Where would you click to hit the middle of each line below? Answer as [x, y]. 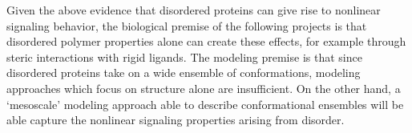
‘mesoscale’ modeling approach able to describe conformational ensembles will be [205, 104]
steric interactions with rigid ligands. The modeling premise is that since [184, 56]
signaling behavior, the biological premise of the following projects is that [187, 25]
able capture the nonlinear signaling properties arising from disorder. [176, 120]
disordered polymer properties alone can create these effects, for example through [206, 41]
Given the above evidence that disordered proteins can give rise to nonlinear [194, 10]
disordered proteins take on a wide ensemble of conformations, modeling [184, 73]
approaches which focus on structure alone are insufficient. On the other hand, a [204, 88]
